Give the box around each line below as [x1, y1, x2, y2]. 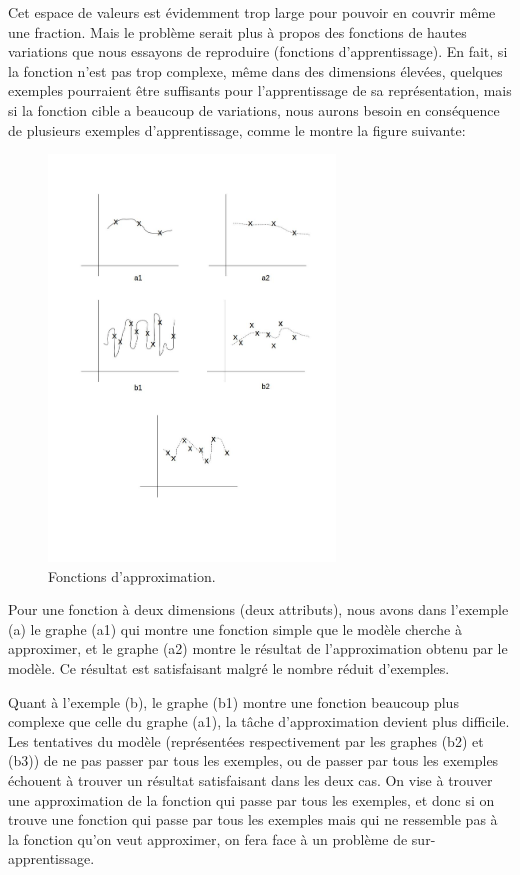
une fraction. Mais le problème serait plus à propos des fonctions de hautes [8, 21, 467, 42]
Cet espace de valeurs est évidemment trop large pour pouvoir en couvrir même [8, 2, 496, 22]
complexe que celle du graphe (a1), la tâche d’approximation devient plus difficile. [8, 711, 510, 732]
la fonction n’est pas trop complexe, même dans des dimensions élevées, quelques [8, 60, 503, 81]
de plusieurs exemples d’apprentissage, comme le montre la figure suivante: [8, 119, 466, 140]
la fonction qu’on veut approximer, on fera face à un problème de [8, 828, 408, 849]
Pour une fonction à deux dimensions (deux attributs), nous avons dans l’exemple [8, 599, 509, 620]
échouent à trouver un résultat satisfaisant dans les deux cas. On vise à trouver [8, 769, 493, 790]
